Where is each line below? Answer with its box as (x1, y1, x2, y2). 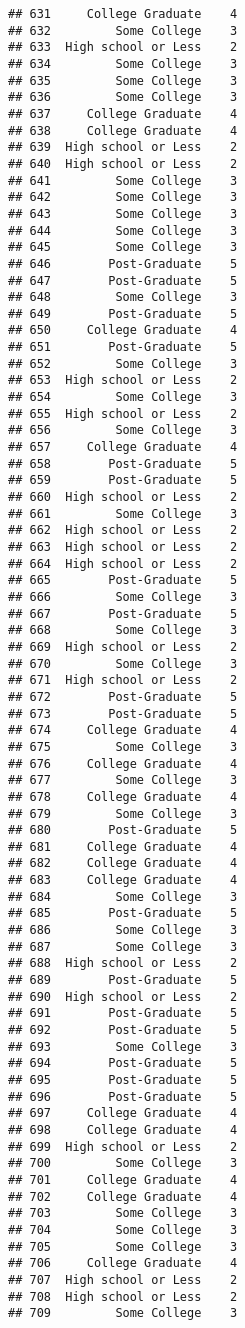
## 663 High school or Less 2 (8, 540, 238, 554)
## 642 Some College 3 (8, 190, 238, 205)
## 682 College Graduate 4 (8, 856, 238, 871)
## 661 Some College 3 (8, 506, 238, 521)
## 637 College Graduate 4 (8, 106, 238, 121)
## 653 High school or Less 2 (8, 373, 238, 388)
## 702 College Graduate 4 (8, 1189, 238, 1204)
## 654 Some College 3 (8, 390, 238, 405)
